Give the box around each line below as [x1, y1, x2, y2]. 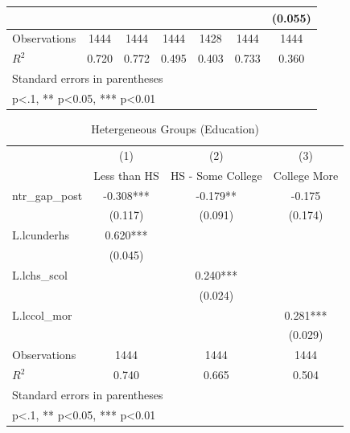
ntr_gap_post [12, 186, 83, 203]
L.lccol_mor [12, 306, 72, 323]
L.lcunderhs [12, 227, 70, 243]
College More [273, 166, 339, 183]
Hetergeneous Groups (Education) [91, 120, 259, 137]
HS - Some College [170, 166, 262, 183]
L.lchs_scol [12, 266, 68, 283]
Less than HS [93, 166, 159, 183]
